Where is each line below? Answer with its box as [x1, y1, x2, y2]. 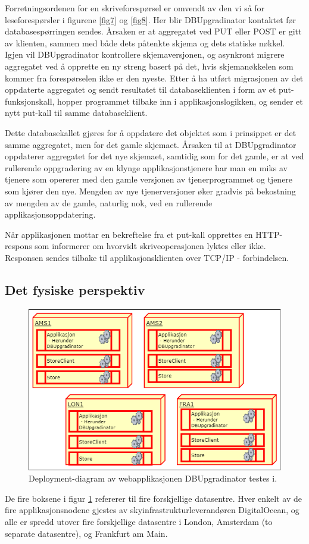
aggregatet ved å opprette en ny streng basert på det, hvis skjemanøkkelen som [5, 59, 294, 72]
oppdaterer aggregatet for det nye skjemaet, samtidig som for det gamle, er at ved [5, 150, 304, 162]
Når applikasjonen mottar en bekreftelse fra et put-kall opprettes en [5, 228, 253, 240]
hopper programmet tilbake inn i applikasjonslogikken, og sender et [57, 95, 303, 107]
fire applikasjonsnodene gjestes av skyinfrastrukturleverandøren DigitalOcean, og [5, 504, 299, 516]
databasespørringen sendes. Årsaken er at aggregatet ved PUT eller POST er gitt [5, 25, 302, 37]
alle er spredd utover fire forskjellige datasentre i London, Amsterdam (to [5, 515, 273, 528]
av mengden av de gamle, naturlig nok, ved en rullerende [5, 196, 213, 209]
